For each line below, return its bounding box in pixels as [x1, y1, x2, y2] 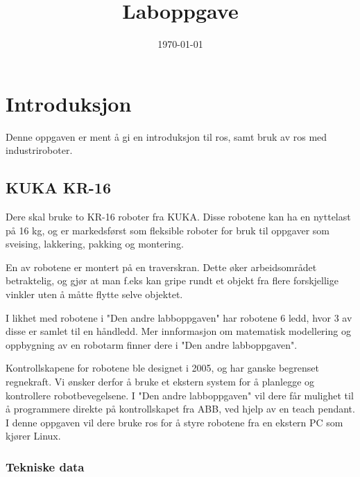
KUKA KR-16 [6, 177, 111, 198]
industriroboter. [6, 143, 73, 157]
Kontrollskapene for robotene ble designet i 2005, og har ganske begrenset [6, 361, 320, 375]
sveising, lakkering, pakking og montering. [6, 236, 184, 251]
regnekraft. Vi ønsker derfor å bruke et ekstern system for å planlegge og [6, 374, 315, 388]
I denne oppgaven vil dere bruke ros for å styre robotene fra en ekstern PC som [6, 415, 343, 429]
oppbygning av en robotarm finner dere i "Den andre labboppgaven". [6, 337, 298, 352]
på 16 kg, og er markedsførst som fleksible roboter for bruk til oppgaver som [6, 223, 329, 237]
